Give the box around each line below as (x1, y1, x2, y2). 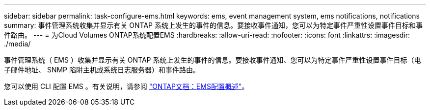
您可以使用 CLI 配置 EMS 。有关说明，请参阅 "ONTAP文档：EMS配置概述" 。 (4, 82, 249, 90)
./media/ (4, 40, 31, 48)
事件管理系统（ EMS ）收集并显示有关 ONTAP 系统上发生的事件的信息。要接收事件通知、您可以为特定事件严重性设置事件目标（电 (4, 56, 421, 64)
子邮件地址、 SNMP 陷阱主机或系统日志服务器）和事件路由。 (4, 66, 200, 74)
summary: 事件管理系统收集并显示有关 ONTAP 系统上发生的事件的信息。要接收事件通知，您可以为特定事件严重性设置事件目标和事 (4, 21, 423, 29)
